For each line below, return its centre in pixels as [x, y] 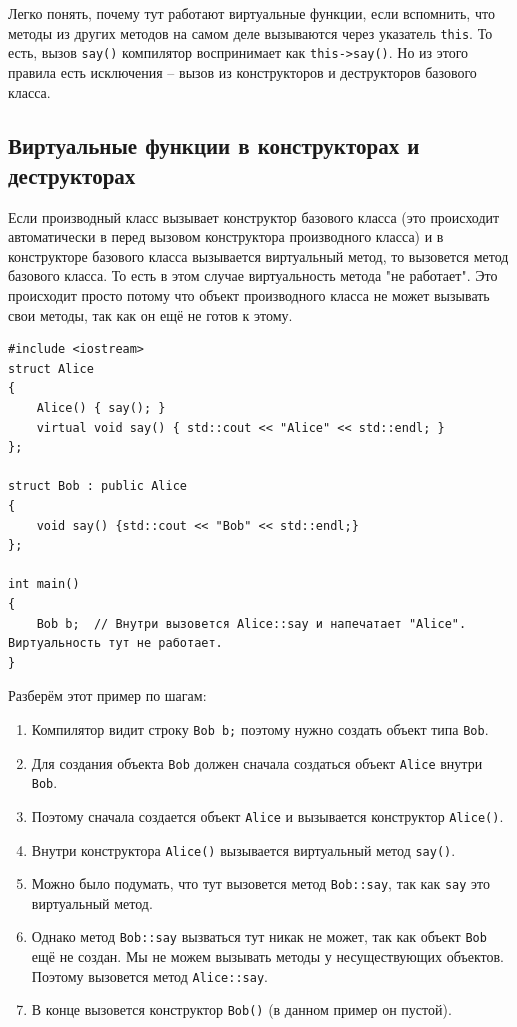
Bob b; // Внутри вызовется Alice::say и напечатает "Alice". [251, 623]
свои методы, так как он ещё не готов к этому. [150, 314]
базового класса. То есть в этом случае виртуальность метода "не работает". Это [253, 275]
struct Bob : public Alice [97, 486]
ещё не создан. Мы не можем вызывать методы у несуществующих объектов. [267, 956]
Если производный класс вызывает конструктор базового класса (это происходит [254, 216]
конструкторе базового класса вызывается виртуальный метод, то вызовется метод [258, 255]
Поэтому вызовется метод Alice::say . [149, 975]
